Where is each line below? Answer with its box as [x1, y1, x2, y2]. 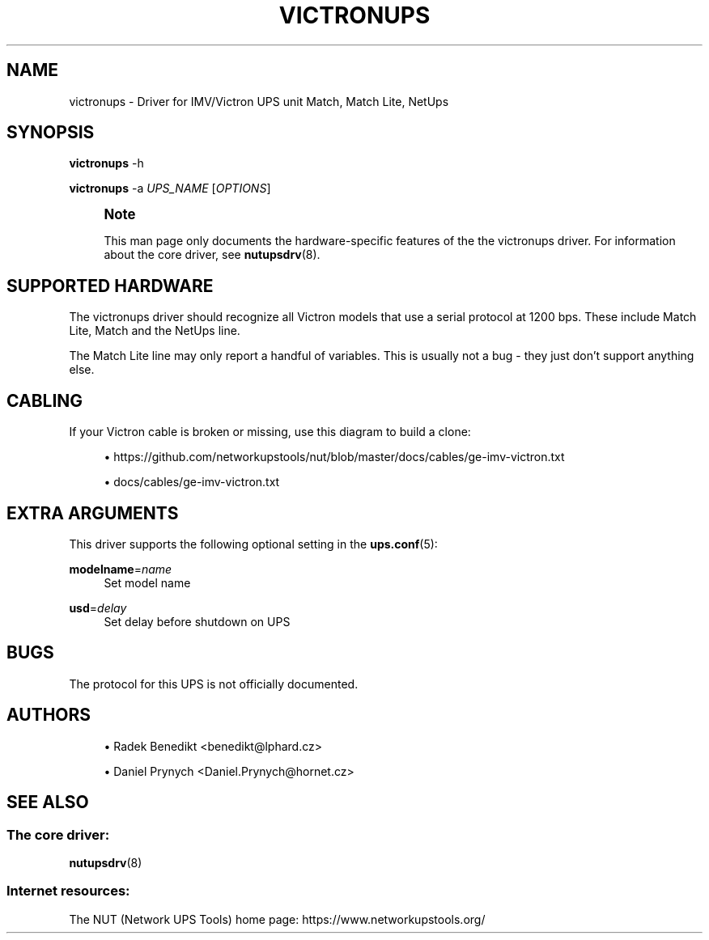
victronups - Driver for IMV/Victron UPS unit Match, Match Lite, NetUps [69, 94, 449, 108]
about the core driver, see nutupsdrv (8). [104, 248, 321, 262]
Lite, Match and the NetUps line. [69, 324, 240, 338]
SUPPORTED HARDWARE [6, 275, 214, 296]
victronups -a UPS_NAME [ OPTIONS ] [69, 181, 271, 196]
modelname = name [69, 561, 172, 576]
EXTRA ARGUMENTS [6, 502, 179, 523]
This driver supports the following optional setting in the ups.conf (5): [69, 536, 438, 551]
